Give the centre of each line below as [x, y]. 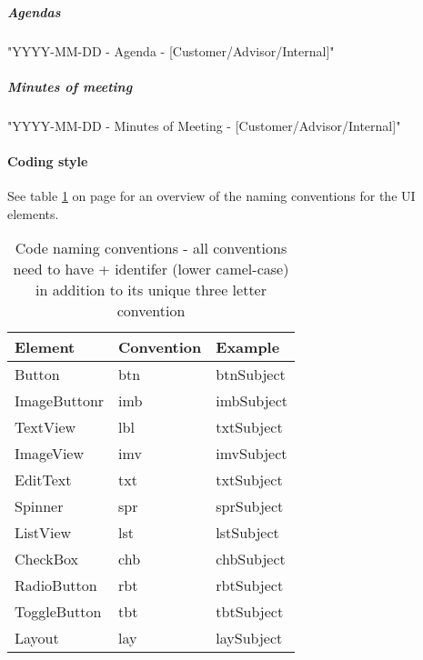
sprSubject [250, 506]
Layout [37, 638]
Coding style [48, 160]
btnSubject [251, 375]
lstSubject [247, 533]
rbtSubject [250, 585]
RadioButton [56, 585]
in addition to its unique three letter [151, 290]
